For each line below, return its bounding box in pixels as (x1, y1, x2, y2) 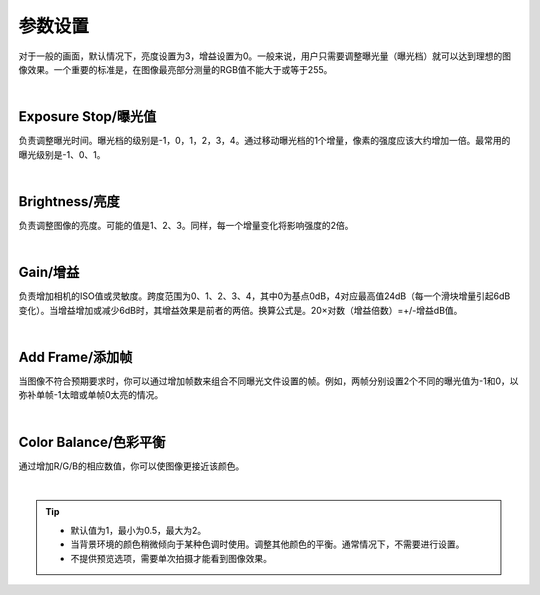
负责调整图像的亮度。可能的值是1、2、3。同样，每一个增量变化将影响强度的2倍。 (18, 219, 354, 231)
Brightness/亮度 (18, 193, 120, 210)
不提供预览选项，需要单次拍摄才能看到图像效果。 (70, 552, 272, 564)
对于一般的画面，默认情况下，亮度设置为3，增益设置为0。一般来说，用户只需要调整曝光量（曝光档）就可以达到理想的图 (18, 50, 512, 62)
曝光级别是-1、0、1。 (18, 148, 106, 160)
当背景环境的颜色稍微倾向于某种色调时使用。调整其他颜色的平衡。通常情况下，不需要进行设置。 (70, 538, 465, 550)
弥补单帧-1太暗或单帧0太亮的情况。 (18, 389, 164, 401)
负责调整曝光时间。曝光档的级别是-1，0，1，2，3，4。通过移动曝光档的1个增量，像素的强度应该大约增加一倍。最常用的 (18, 135, 511, 147)
